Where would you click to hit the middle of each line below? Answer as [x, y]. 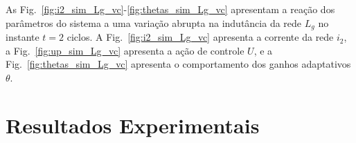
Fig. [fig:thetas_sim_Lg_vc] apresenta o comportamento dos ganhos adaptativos [178, 64]
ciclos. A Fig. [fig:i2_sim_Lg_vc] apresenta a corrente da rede [200, 37]
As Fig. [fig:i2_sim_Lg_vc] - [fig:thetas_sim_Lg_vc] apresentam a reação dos [170, 9]
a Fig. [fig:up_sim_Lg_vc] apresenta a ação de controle [125, 50]
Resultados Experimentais [133, 125]
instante [23, 37]
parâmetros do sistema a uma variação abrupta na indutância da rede [154, 22]
